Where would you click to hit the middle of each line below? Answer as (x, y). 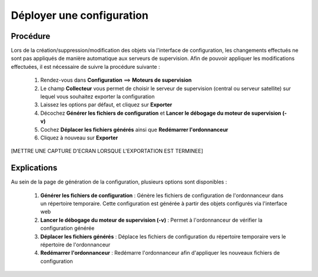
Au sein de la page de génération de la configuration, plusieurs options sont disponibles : (119, 182)
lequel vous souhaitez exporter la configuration (97, 96)
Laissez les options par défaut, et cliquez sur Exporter (106, 105)
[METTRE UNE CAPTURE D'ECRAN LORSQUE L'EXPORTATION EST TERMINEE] (107, 151)
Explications (34, 168)
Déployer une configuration (79, 15)
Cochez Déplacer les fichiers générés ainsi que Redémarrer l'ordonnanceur (134, 129)
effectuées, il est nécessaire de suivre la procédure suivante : (85, 66)
